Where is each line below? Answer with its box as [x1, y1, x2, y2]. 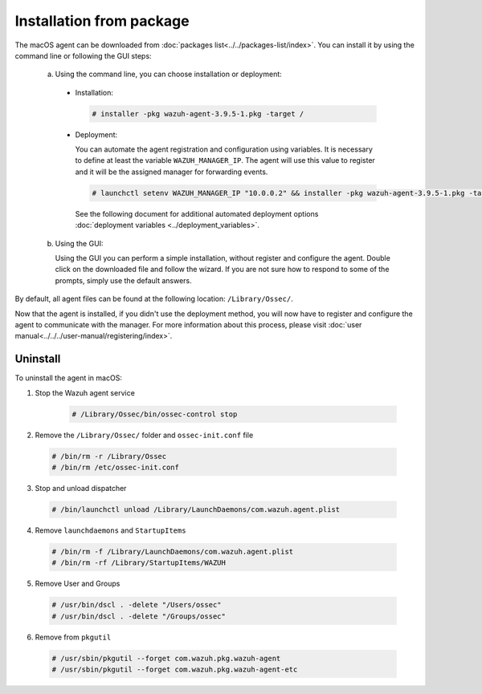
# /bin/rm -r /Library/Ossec [51, 452, 167, 461]
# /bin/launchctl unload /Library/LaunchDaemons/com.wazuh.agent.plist [51, 505, 341, 513]
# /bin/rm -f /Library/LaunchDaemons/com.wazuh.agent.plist [51, 546, 294, 556]
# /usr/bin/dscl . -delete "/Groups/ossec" [51, 611, 227, 621]
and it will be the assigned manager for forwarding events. [75, 167, 268, 177]
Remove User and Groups [35, 578, 120, 589]
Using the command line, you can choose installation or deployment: [55, 69, 283, 79]
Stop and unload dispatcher [35, 483, 127, 493]
